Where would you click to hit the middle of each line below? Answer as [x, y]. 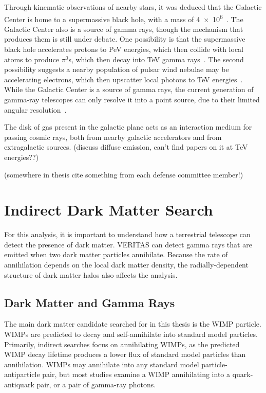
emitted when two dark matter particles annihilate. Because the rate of [116, 254]
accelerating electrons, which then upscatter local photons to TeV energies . [123, 79]
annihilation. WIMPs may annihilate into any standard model [102, 364]
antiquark [19, 385]
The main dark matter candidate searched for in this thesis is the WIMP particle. [133, 324]
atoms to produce [32, 59]
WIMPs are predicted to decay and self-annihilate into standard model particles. [131, 334]
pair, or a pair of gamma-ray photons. [96, 385]
